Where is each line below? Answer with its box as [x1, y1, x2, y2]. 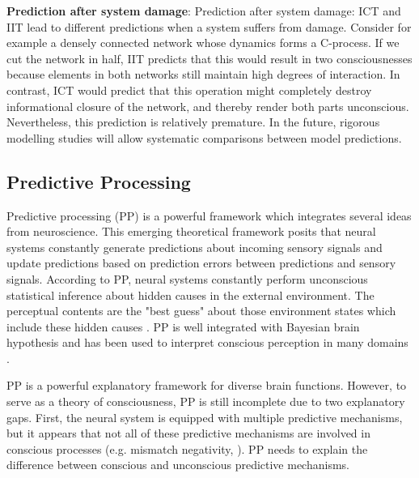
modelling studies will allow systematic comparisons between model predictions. [6, 129, 402, 146]
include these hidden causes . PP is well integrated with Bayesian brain [6, 318, 360, 335]
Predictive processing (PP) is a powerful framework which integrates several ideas [6, 207, 412, 224]
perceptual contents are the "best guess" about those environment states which [6, 302, 396, 319]
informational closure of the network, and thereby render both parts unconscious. [6, 97, 409, 114]
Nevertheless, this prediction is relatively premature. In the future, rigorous [6, 113, 380, 130]
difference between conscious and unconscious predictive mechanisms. [6, 456, 349, 473]
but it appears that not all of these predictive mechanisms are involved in [6, 425, 370, 442]
